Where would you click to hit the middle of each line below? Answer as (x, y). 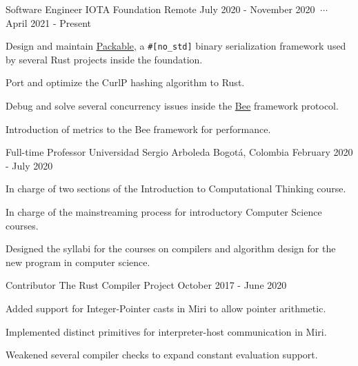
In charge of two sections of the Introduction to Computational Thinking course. (176, 189)
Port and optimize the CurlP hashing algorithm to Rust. (125, 82)
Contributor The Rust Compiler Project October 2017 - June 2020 (146, 285)
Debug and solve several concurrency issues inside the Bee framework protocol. (172, 106)
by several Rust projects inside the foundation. (104, 59)
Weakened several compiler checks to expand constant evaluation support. (162, 355)
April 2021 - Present (49, 22)
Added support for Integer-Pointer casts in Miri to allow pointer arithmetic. (166, 308)
